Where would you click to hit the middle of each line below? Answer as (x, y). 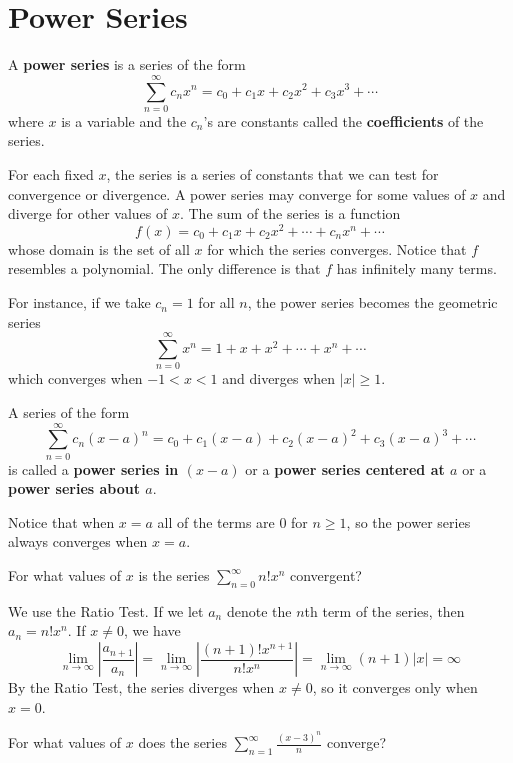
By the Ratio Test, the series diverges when (141, 687)
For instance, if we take (79, 302)
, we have (152, 630)
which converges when (75, 378)
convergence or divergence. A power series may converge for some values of (237, 193)
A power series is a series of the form (127, 64)
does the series (182, 742)
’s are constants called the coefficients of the (343, 120)
